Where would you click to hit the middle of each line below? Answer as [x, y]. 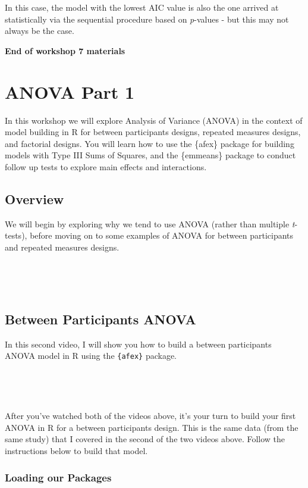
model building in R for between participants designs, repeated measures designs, [153, 132]
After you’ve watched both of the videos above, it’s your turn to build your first [150, 416]
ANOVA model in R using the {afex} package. [91, 356]
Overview [34, 198]
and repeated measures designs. [62, 247]
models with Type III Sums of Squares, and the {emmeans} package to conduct [150, 155]
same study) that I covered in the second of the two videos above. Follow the [145, 439]
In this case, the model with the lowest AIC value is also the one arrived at [142, 7]
